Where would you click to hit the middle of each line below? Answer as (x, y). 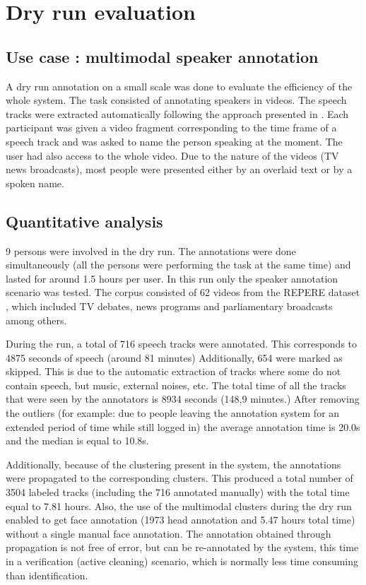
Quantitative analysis (84, 221)
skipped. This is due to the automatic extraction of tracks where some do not (173, 371)
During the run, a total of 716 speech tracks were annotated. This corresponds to (182, 344)
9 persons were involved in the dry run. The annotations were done (151, 250)
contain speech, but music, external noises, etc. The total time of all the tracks (176, 385)
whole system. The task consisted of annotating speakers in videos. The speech (176, 100)
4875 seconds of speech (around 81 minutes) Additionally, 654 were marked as (174, 357)
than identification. (47, 575)
